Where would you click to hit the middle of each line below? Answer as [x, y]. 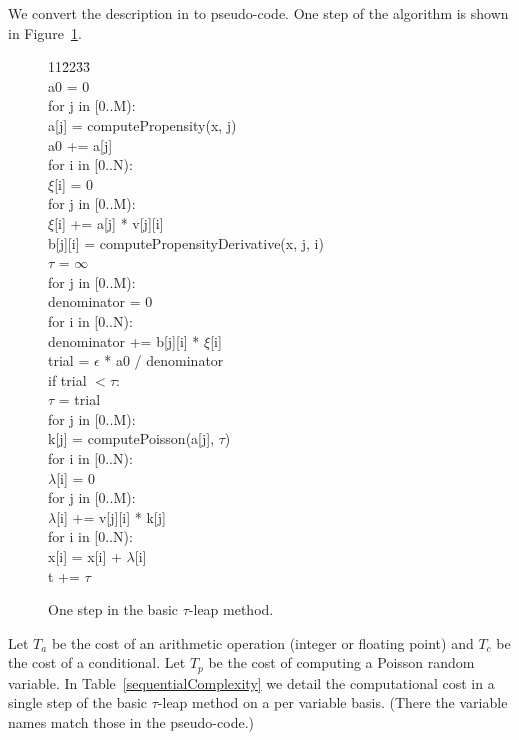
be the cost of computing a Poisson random [341, 662]
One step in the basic [113, 609]
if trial [67, 379]
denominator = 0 [100, 301]
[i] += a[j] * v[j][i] [109, 222]
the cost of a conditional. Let [97, 662]
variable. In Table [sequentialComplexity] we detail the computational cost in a [251, 682]
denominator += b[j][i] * [124, 340]
